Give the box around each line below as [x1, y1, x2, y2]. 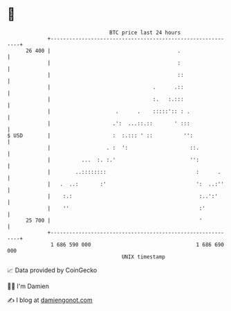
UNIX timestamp [121, 253, 166, 260]
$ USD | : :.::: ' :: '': [7, 132, 194, 139]
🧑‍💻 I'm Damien [7, 282, 50, 290]
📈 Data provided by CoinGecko [7, 266, 98, 274]
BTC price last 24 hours [109, 29, 181, 36]
